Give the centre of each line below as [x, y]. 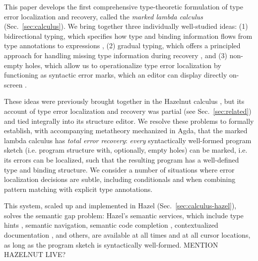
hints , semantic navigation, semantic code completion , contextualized [111, 225]
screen [13, 84]
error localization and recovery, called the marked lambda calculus [103, 16]
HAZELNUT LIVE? [35, 254]
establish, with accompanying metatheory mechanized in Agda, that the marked [126, 130]
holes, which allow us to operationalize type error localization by [123, 65]
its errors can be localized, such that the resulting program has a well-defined [122, 159]
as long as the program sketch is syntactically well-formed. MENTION [111, 244]
